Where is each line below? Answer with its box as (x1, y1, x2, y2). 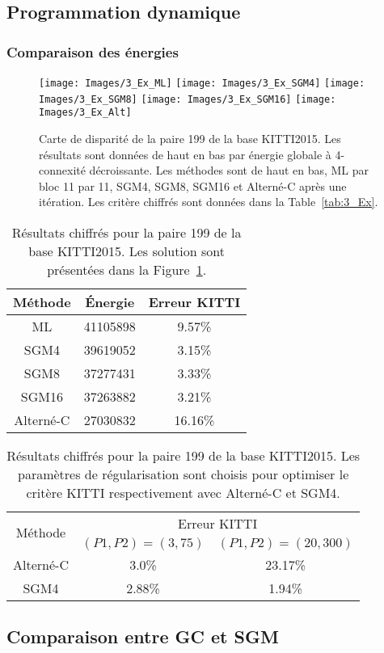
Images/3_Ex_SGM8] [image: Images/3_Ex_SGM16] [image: (39, 93, 336, 105)
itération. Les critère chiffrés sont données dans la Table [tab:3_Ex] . (39, 193, 378, 210)
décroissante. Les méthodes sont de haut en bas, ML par (89, 162, 369, 179)
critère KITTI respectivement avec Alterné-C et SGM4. (26, 482, 340, 502)
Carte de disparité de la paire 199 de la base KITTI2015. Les (39, 129, 341, 146)
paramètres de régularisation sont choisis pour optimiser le (18, 464, 349, 483)
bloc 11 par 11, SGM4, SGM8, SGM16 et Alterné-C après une (39, 177, 347, 194)
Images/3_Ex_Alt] (39, 107, 132, 119)
